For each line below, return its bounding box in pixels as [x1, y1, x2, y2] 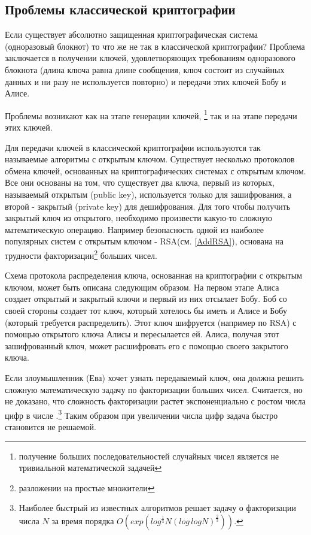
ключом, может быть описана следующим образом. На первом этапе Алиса [5, 280, 279, 293]
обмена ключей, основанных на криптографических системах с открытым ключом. [5, 164, 306, 177]
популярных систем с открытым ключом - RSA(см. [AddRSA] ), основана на [5, 235, 284, 247]
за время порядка [51, 514, 114, 527]
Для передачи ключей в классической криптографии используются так [5, 141, 261, 153]
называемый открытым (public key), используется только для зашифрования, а [5, 188, 292, 200]
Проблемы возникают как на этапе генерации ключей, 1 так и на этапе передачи [5, 107, 297, 122]
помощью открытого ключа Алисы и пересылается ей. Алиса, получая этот [5, 328, 279, 340]
